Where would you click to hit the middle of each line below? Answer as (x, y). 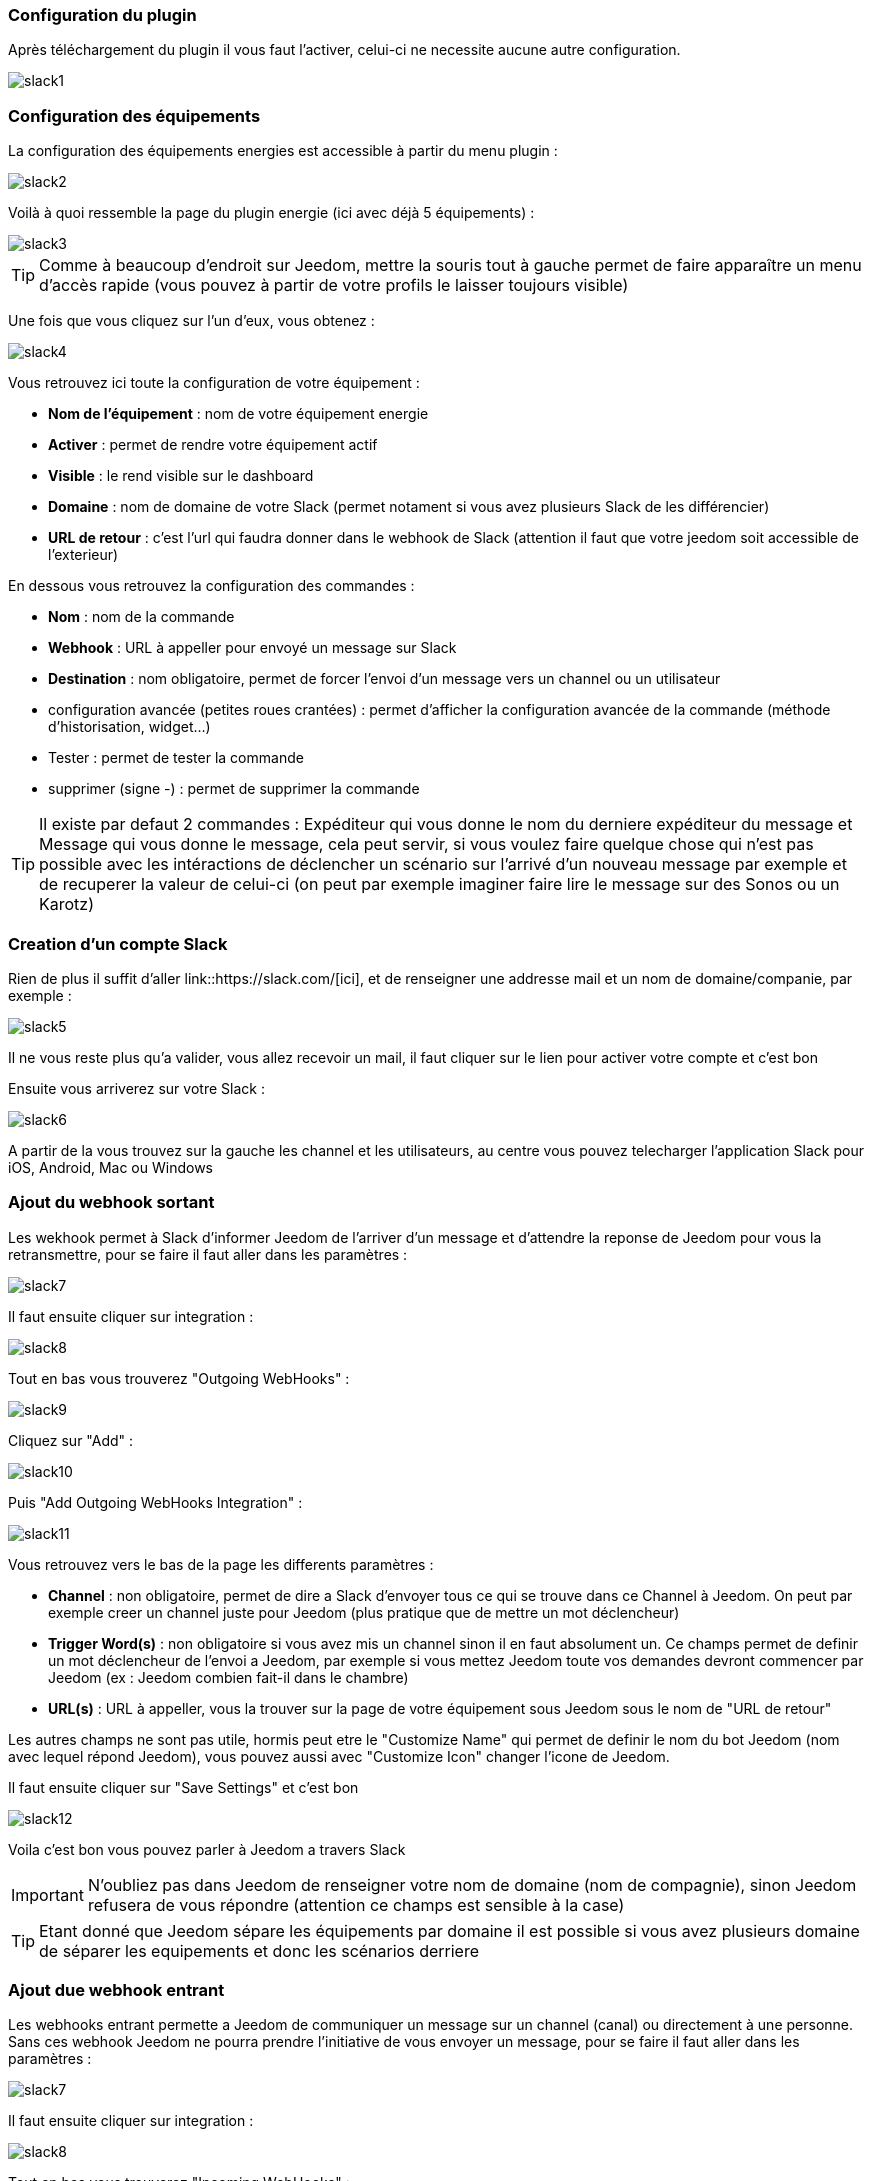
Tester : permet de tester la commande (176, 758)
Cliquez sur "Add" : (71, 1440)
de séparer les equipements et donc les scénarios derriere (259, 1950)
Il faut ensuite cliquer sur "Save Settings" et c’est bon (183, 1787)
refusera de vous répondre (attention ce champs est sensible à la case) (356, 1904)
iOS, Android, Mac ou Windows (110, 1167)
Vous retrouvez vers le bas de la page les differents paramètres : (221, 1564)
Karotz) (66, 904)
